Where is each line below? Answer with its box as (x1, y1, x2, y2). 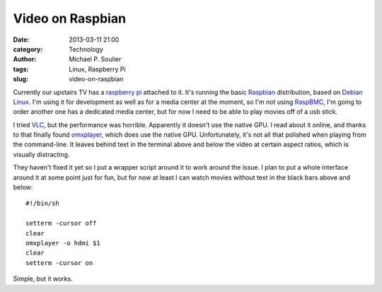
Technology (69, 45, 104, 53)
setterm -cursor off (25, 219, 97, 228)
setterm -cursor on (25, 259, 93, 267)
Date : (13, 35, 30, 44)
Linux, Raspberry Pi (69, 64, 127, 74)
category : (13, 45, 43, 53)
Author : (13, 55, 37, 64)
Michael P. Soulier (69, 55, 122, 64)
